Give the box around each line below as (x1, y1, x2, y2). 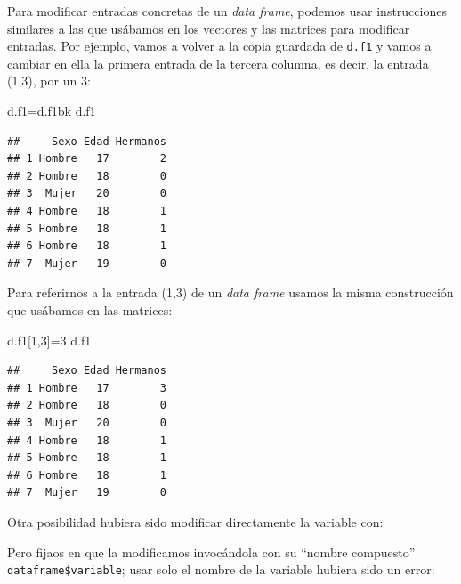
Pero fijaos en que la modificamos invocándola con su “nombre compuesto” (7, 542, 416, 561)
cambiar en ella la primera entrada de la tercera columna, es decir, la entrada (7, 53, 429, 72)
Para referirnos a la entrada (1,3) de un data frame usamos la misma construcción (7, 283, 454, 302)
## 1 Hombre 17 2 (7, 152, 166, 166)
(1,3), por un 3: (7, 71, 91, 90)
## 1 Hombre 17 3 (7, 381, 166, 394)
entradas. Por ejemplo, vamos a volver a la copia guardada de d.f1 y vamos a (7, 36, 432, 55)
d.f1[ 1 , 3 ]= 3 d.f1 (7, 330, 92, 349)
